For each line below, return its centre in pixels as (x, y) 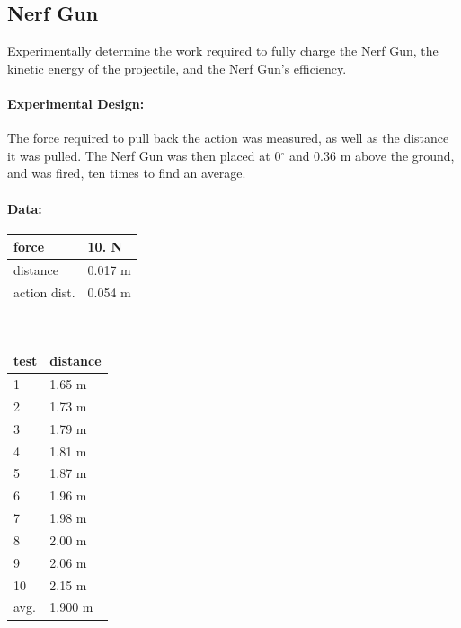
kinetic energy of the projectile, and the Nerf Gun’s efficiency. (177, 68)
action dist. (44, 292)
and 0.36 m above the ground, (372, 155)
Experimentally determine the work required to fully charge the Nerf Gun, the (223, 51)
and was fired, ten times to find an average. (127, 173)
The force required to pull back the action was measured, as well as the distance (228, 138)
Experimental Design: (76, 103)
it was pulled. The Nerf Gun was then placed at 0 (144, 155)
